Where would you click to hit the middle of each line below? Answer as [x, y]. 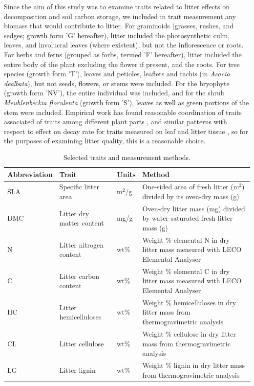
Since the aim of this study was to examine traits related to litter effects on [117, 6]
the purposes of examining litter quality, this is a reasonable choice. [105, 141]
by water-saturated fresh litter [188, 218]
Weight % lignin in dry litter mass [193, 365]
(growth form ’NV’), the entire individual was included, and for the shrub [114, 93]
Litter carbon [79, 276]
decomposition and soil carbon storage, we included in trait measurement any [120, 16]
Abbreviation [30, 174]
